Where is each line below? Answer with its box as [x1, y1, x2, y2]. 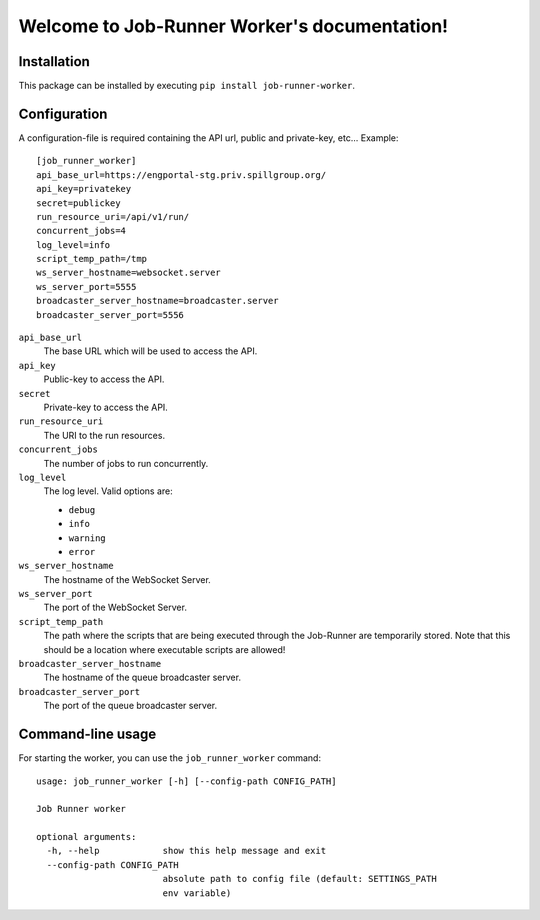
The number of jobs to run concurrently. [43, 457, 209, 469]
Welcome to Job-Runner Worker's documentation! [18, 15, 449, 37]
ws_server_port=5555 [36, 281, 137, 292]
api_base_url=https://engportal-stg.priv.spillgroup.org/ [36, 169, 327, 180]
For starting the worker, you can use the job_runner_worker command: [18, 752, 322, 764]
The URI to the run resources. [43, 429, 165, 441]
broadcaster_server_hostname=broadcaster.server [36, 295, 279, 307]
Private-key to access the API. [43, 401, 169, 413]
